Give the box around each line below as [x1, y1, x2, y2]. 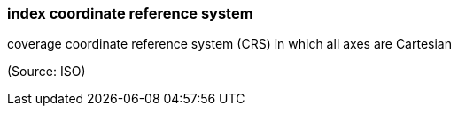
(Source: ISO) [7, 64, 86, 79]
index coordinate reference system [7, 4, 253, 22]
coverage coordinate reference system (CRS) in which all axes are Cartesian [7, 36, 452, 52]
